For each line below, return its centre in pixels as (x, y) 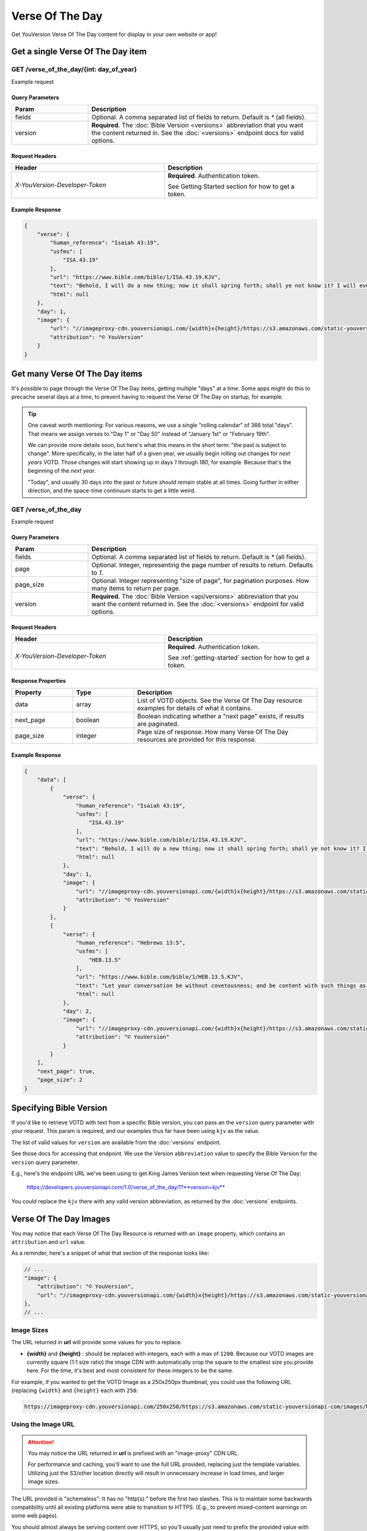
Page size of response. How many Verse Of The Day (213, 732)
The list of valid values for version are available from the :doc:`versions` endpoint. (116, 1142)
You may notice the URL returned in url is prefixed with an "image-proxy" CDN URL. (134, 1453)
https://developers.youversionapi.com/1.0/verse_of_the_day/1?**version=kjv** (126, 1187)
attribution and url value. (49, 1242)
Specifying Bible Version (59, 1108)
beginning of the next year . (62, 471)
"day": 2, (77, 1011)
